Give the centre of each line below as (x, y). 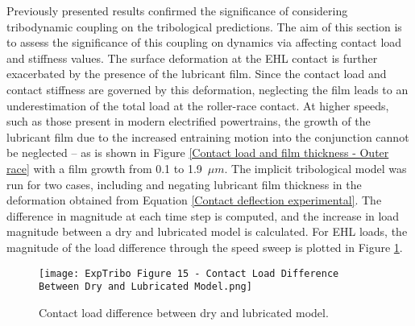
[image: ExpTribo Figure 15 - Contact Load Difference (189, 273)
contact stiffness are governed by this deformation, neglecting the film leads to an (207, 89)
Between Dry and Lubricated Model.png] (145, 287)
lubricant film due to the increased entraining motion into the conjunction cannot (208, 136)
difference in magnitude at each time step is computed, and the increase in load (203, 215)
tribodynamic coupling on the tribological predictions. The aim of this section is (204, 26)
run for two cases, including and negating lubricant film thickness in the (184, 184)
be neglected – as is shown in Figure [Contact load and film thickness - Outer (198, 153)
